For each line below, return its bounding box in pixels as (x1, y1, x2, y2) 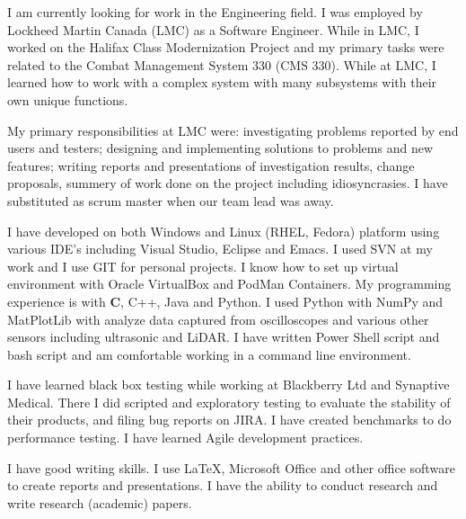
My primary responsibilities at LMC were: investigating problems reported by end (7, 121, 459, 139)
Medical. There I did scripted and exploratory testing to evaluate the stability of (7, 392, 451, 411)
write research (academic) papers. (7, 493, 192, 512)
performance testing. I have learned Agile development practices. (7, 428, 364, 447)
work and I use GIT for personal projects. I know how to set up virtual (7, 256, 399, 275)
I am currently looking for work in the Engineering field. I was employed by (7, 3, 423, 21)
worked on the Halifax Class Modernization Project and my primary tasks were (7, 38, 444, 57)
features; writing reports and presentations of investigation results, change (7, 156, 415, 174)
